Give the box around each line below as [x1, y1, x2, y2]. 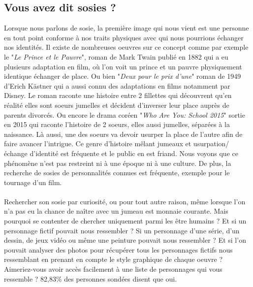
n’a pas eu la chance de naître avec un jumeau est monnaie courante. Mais [4, 206, 228, 216]
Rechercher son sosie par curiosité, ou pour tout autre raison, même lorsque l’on [4, 196, 246, 206]
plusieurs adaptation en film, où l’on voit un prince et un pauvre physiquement [4, 61, 242, 71]
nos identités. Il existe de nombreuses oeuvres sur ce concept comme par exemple [4, 42, 249, 52]
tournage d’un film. [4, 177, 62, 187]
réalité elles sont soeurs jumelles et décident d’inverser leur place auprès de [4, 99, 229, 110]
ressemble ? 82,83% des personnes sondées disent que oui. [4, 273, 177, 284]
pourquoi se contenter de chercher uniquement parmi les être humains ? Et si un [4, 216, 247, 226]
